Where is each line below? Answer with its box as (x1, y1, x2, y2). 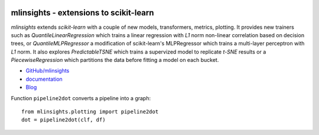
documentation (25, 75, 63, 83)
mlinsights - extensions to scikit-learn (11, 8, 154, 18)
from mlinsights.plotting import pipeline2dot (21, 108, 159, 115)
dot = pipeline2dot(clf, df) (21, 117, 106, 123)
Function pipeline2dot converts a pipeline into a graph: (11, 94, 151, 101)
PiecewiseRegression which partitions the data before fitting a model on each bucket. (11, 57, 219, 64)
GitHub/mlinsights (25, 67, 70, 74)
